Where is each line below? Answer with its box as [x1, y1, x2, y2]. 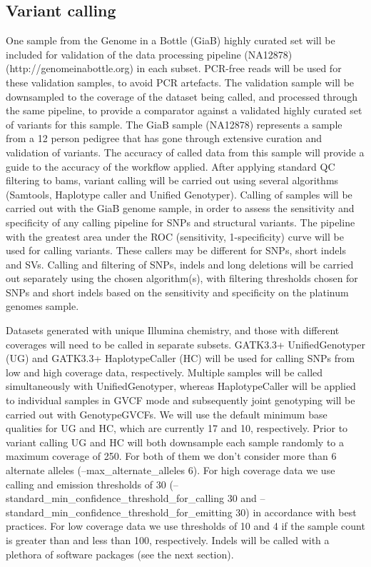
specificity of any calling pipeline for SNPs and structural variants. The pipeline [6, 214, 355, 229]
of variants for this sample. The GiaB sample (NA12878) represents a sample [6, 116, 342, 131]
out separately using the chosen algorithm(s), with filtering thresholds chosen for [6, 271, 358, 286]
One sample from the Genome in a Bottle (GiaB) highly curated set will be [6, 33, 335, 48]
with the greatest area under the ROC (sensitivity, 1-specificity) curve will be [6, 229, 344, 244]
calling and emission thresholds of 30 [6, 476, 166, 491]
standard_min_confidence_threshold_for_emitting [6, 504, 233, 519]
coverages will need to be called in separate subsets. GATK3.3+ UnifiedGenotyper [6, 336, 365, 351]
